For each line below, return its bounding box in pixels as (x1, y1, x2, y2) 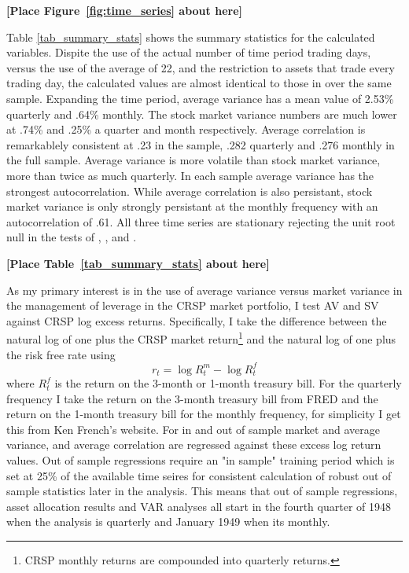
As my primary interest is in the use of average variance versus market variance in (6, 281, 403, 298)
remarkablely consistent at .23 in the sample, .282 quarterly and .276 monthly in (6, 136, 395, 152)
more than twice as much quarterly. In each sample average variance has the (6, 167, 374, 183)
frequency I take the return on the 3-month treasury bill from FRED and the (6, 390, 378, 406)
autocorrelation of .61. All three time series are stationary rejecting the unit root (6, 213, 396, 230)
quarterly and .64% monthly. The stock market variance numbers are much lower (6, 105, 397, 122)
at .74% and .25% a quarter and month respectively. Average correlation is (6, 121, 366, 138)
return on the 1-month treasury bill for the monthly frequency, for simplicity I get (6, 406, 401, 422)
